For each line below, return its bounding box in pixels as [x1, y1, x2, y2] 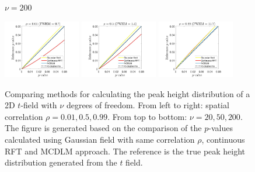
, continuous [201, 133, 245, 145]
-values [208, 122, 233, 134]
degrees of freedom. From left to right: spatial [66, 99, 229, 111]
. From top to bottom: [107, 110, 187, 122]
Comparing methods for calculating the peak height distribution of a [5, 87, 250, 99]
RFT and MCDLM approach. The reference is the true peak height [5, 145, 246, 157]
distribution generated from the [5, 156, 117, 168]
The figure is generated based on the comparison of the [5, 122, 202, 134]
